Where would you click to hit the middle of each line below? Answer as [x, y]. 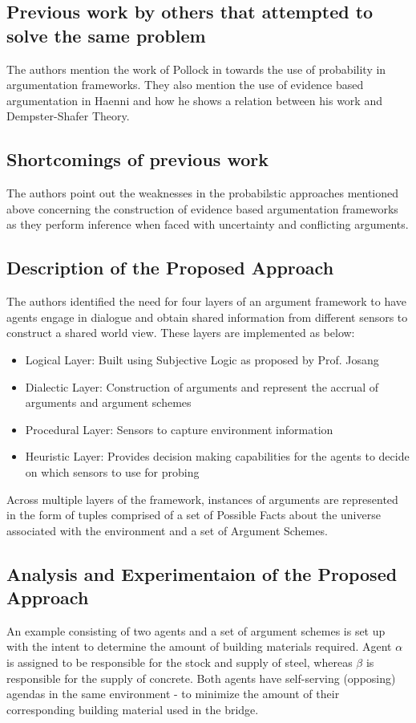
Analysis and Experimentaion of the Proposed [202, 573]
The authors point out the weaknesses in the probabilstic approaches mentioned [203, 193]
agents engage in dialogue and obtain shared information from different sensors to [207, 317]
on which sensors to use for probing [112, 471]
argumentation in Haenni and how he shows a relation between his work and [194, 100]
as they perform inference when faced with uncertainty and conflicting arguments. [208, 224]
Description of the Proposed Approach [170, 268]
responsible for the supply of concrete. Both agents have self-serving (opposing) [201, 678]
